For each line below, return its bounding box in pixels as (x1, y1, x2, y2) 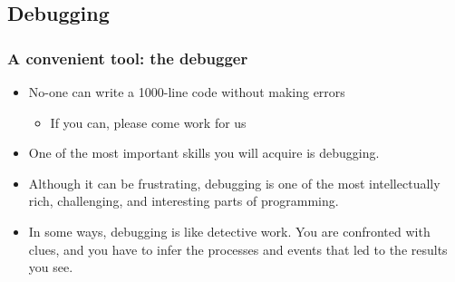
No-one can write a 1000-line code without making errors (28, 83, 345, 101)
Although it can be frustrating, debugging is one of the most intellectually (28, 173, 440, 192)
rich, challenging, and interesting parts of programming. (28, 191, 339, 210)
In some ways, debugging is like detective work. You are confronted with (28, 221, 431, 240)
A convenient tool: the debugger (7, 46, 248, 69)
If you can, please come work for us (50, 112, 247, 131)
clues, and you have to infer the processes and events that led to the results (28, 239, 448, 258)
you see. (28, 258, 73, 277)
